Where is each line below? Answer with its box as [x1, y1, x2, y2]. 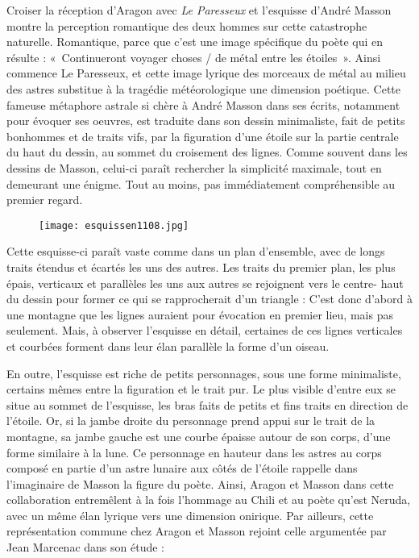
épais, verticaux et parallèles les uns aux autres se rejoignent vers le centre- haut [6, 274, 404, 291]
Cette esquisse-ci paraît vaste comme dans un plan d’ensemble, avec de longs [6, 243, 385, 260]
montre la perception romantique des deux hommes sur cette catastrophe [6, 17, 367, 34]
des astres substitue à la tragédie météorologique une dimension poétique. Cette [6, 80, 400, 97]
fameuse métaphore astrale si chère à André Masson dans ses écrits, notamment [6, 96, 400, 113]
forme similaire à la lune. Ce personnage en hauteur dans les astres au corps [6, 443, 382, 460]
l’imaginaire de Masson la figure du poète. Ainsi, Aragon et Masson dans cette [6, 475, 394, 492]
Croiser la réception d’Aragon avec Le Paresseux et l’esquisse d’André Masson [6, 2, 392, 18]
